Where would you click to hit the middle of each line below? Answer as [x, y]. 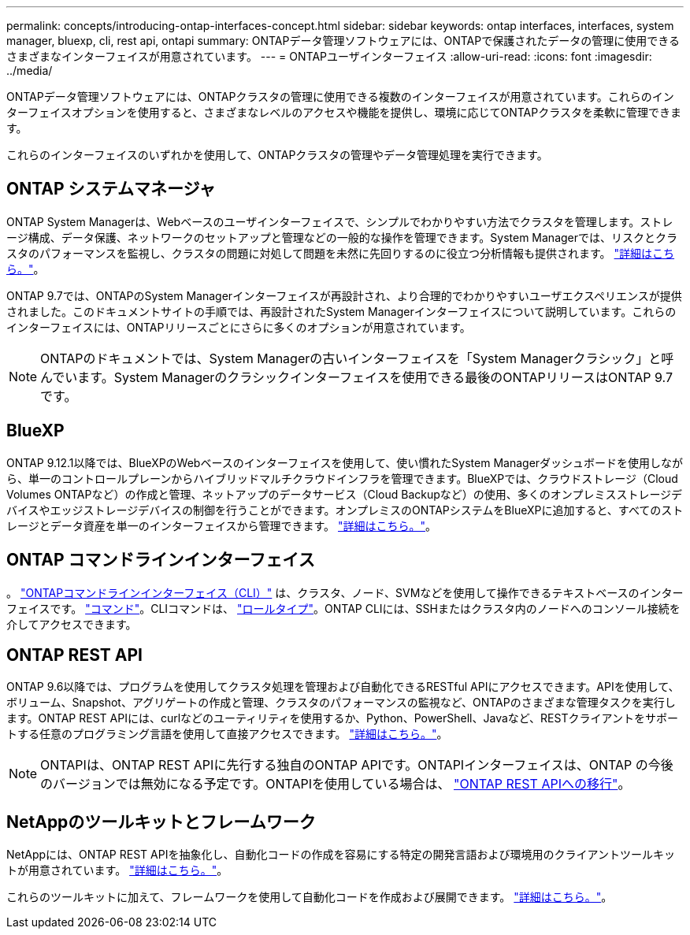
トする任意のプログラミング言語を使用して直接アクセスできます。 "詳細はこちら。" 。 [227, 734]
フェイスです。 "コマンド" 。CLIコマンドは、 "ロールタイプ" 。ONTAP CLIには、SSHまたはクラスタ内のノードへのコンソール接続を [343, 608]
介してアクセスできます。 [72, 624]
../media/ [30, 70]
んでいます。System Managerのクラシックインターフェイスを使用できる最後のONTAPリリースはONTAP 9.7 [356, 377]
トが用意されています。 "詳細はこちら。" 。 [117, 870]
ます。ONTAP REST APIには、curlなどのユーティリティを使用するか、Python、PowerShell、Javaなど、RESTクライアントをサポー [342, 718]
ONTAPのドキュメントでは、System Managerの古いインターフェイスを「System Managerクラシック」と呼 [357, 358]
